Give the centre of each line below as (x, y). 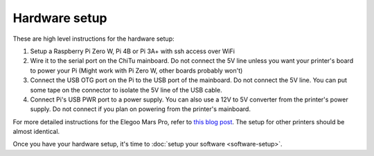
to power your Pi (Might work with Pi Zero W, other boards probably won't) (136, 70)
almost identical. (36, 132)
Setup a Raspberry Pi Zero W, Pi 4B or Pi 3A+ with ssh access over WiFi (133, 51)
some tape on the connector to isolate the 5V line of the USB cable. (126, 90)
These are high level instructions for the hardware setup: (93, 39)
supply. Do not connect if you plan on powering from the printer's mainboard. (140, 109)
